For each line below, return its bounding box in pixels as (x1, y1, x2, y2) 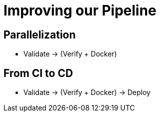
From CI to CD (3, 66, 73, 79)
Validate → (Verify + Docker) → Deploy (23, 88, 151, 97)
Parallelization (3, 28, 76, 41)
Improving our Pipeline (3, 2, 157, 19)
